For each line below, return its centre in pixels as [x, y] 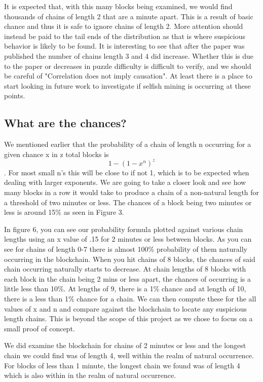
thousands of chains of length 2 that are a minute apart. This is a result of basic [129, 16]
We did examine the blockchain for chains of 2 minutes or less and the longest [125, 345]
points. [15, 95]
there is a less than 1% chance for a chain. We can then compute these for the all [130, 298]
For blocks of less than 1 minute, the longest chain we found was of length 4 [122, 365]
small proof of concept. [40, 328]
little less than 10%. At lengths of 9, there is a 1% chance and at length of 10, [125, 289]
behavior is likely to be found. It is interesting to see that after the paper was [124, 46]
